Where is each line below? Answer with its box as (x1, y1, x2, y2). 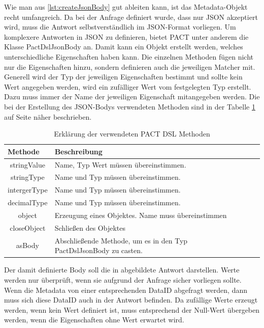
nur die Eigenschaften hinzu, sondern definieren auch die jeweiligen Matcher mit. (4, 61, 255, 72)
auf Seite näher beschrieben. (4, 111, 92, 122)
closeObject (10, 222, 46, 233)
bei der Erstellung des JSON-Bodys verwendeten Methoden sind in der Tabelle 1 (4, 101, 255, 112)
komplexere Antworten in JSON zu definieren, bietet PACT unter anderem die (4, 31, 249, 42)
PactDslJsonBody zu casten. (54, 245, 143, 256)
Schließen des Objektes (54, 222, 126, 233)
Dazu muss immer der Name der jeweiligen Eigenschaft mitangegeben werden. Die (4, 91, 260, 102)
